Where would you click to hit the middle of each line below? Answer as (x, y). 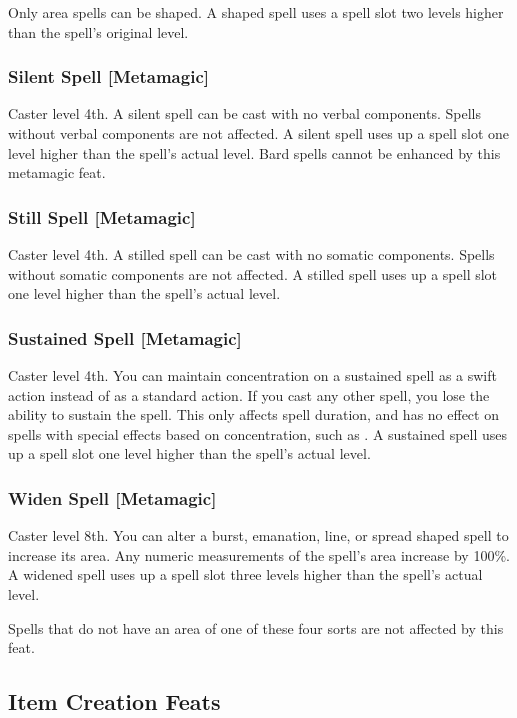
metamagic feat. (57, 172)
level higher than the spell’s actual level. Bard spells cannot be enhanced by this (254, 152)
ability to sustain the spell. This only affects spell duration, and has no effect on (253, 414)
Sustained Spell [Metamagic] (125, 337)
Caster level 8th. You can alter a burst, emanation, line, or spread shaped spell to (258, 535)
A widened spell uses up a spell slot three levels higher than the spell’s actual (245, 574)
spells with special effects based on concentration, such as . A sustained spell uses (258, 433)
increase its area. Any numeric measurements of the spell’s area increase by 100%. (259, 554)
